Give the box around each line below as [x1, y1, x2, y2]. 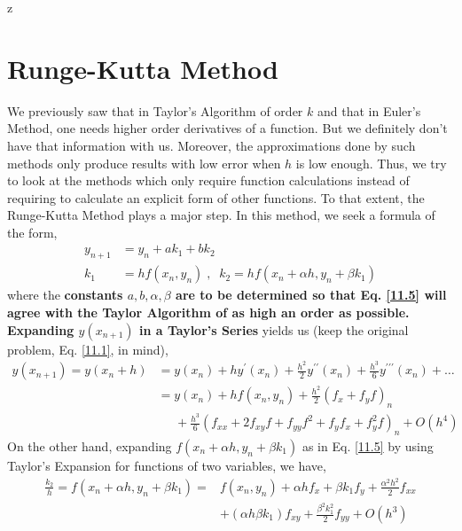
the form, [7, 223, 58, 241]
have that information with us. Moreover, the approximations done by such [7, 136, 416, 154]
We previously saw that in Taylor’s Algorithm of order [7, 101, 303, 120]
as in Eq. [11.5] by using [301, 437, 434, 456]
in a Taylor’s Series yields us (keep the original [138, 320, 409, 339]
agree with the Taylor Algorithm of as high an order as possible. [7, 302, 410, 321]
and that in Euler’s [317, 101, 421, 120]
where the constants [7, 285, 123, 304]
